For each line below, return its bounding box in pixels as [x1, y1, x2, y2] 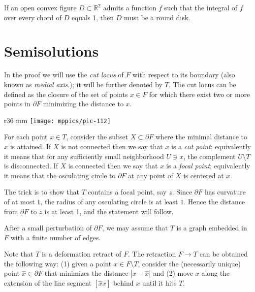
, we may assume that [102, 223, 168, 233]
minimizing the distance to [43, 98, 124, 109]
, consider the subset [66, 131, 128, 142]
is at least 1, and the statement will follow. [44, 206, 174, 216]
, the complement [183, 151, 236, 161]
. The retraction [127, 249, 176, 259]
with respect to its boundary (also [132, 69, 235, 80]
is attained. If [10, 141, 51, 151]
